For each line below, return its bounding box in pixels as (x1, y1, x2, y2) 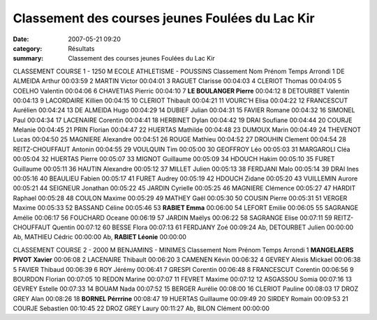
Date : (13, 35, 29, 43)
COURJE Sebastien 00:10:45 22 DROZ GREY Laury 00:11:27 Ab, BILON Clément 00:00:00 (13, 304, 270, 313)
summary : (13, 54, 44, 63)
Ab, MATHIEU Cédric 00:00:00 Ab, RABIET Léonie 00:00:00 (13, 233, 186, 241)
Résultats (68, 44, 95, 52)
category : (13, 44, 43, 52)
